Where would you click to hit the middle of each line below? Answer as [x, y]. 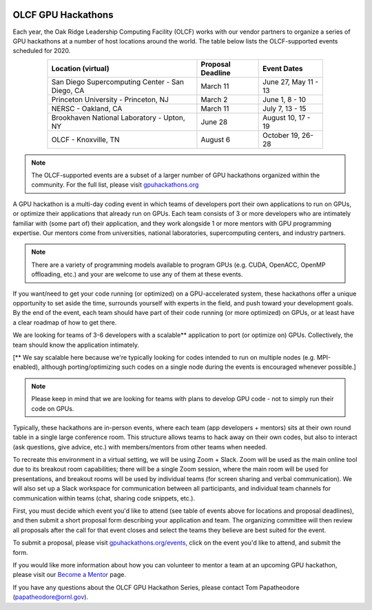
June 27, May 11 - [291, 81]
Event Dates [283, 68]
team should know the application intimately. [76, 345]
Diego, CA [68, 90]
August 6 [216, 139]
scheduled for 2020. [42, 51]
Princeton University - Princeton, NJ [110, 99]
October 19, [281, 135]
